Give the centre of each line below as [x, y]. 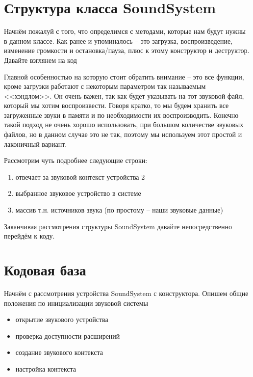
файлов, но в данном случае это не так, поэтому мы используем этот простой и [123, 134]
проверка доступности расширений [68, 336]
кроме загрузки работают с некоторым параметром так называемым [105, 86]
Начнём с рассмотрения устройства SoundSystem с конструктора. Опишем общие [126, 293]
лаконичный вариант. [36, 144]
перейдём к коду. [29, 236]
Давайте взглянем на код [40, 60]
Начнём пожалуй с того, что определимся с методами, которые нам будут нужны [125, 31]
